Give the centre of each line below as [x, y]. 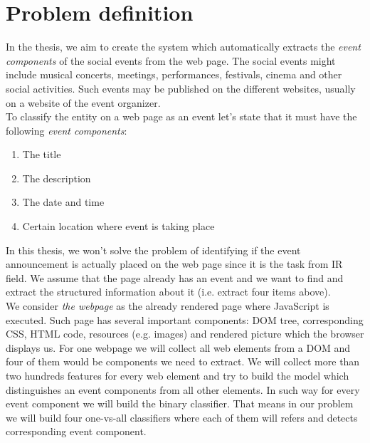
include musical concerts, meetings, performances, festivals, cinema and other [174, 74]
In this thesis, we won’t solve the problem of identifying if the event [153, 250]
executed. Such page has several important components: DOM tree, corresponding [185, 319]
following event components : [67, 130]
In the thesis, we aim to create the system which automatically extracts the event [183, 47]
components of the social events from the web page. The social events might [171, 60]
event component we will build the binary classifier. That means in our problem [180, 403]
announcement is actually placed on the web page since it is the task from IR [174, 264]
